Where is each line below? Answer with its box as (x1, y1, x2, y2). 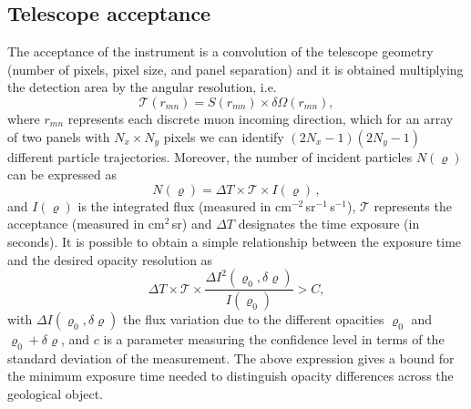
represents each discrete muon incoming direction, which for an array (67, 108, 454, 128)
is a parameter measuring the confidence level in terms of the (103, 330, 445, 349)
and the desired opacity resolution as (7, 250, 213, 269)
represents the (374, 196, 452, 215)
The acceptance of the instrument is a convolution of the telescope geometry (7, 42, 434, 61)
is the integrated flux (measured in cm (77, 196, 292, 215)
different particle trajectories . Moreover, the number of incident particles (7, 147, 413, 166)
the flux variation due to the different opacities (123, 310, 384, 329)
